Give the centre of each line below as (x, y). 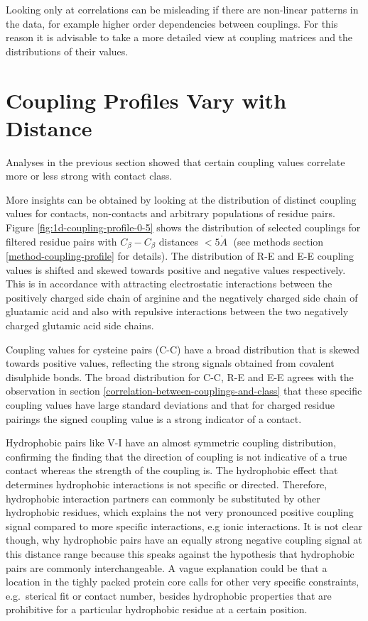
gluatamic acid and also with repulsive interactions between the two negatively (177, 311)
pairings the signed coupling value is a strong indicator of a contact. (154, 418)
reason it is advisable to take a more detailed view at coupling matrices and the (179, 37)
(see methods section (278, 241)
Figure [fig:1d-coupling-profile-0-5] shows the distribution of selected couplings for (183, 227)
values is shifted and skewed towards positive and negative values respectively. (176, 269)
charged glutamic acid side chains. (80, 325)
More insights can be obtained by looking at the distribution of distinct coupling (181, 199)
